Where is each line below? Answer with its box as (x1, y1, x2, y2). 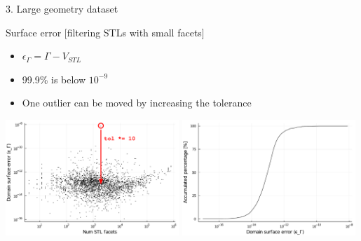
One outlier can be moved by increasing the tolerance (22, 95, 252, 110)
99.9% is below (22, 71, 86, 86)
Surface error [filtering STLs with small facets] (6, 25, 205, 39)
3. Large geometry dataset (6, 1, 118, 15)
